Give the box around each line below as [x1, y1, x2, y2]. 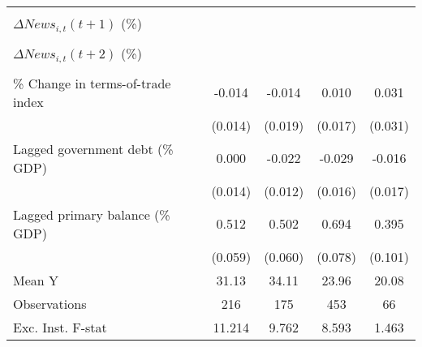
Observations [13, 293, 87, 313]
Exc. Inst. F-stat [13, 317, 107, 336]
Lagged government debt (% [13, 139, 174, 158]
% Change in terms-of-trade [13, 73, 171, 92]
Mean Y [13, 270, 59, 289]
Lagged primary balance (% [13, 204, 170, 224]
